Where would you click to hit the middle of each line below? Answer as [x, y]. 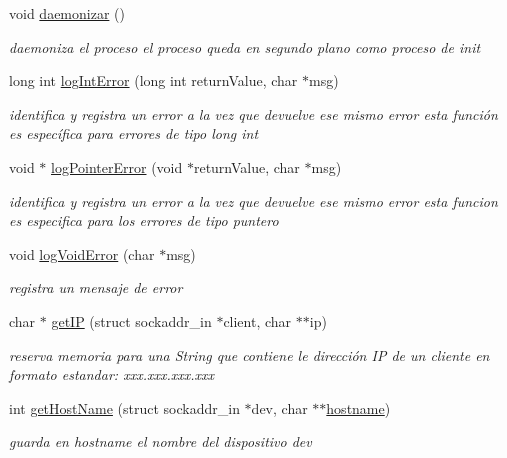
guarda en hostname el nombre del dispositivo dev [160, 441]
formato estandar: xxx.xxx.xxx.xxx [111, 374]
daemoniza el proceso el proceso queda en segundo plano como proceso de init [245, 46]
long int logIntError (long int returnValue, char [153, 80]
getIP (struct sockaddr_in [131, 320]
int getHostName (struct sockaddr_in [124, 407]
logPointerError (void [117, 166]
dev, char [279, 407]
